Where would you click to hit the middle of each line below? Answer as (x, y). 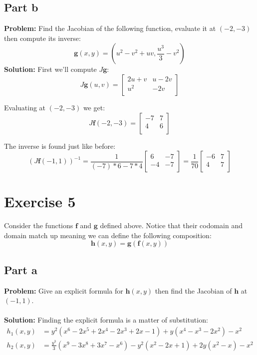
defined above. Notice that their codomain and (171, 225)
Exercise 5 (40, 201)
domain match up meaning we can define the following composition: (108, 235)
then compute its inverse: (42, 38)
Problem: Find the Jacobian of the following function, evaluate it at (110, 28)
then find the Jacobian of (193, 290)
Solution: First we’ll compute (50, 69)
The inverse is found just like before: (60, 146)
